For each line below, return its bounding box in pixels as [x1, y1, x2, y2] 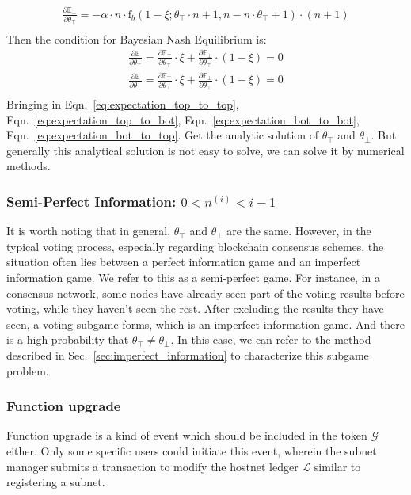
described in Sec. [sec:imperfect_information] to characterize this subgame [6, 347, 369, 363]
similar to [314, 458, 361, 474]
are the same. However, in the [226, 223, 371, 239]
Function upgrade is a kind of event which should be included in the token [6, 427, 367, 444]
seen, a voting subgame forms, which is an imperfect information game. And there [6, 315, 405, 332]
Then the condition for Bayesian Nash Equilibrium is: [6, 30, 267, 47]
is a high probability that [6, 331, 129, 348]
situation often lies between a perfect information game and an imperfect [6, 253, 361, 270]
